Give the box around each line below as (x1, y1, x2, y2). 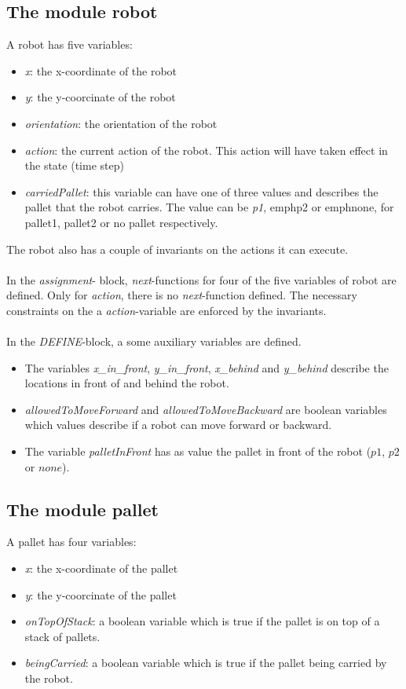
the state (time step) (24, 157, 124, 174)
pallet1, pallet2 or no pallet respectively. (24, 214, 218, 230)
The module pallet (6, 497, 159, 521)
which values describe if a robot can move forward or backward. (24, 416, 332, 433)
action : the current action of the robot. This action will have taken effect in (24, 141, 388, 158)
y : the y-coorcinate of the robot (24, 89, 176, 105)
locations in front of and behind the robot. (24, 375, 229, 391)
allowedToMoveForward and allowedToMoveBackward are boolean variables (24, 401, 387, 417)
